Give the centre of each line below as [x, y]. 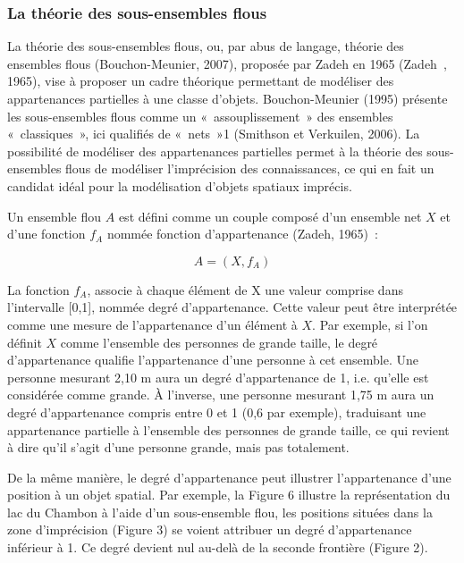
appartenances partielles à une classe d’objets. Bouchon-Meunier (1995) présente [228, 98]
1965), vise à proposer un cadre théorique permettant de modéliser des [201, 81]
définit [25, 342]
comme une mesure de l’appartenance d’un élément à [152, 324]
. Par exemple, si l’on [370, 324]
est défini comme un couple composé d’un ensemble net [270, 216]
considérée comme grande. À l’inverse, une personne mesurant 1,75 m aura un [221, 395]
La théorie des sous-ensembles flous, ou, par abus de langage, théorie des [206, 46]
